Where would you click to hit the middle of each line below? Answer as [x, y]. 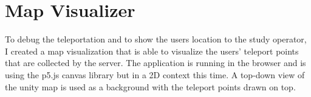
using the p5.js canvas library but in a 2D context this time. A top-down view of [155, 74]
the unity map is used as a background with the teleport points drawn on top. [150, 86]
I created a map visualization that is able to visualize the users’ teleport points [152, 51]
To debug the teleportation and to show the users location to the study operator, [156, 39]
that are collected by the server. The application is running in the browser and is [155, 63]
